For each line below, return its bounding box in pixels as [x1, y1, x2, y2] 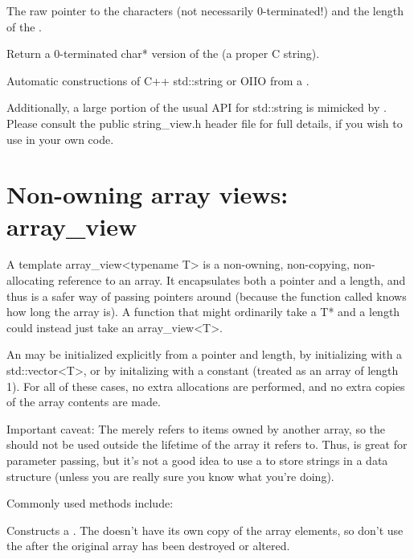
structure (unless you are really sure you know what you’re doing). [6, 467, 334, 484]
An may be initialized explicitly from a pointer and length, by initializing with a [6, 346, 403, 363]
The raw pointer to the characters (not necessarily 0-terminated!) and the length [6, 2, 404, 18]
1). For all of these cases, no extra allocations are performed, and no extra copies [6, 377, 405, 394]
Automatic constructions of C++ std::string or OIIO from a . [6, 72, 309, 88]
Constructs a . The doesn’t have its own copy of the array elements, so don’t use [6, 521, 404, 538]
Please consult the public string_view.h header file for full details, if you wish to [6, 114, 403, 131]
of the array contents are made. [6, 393, 161, 410]
